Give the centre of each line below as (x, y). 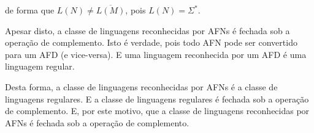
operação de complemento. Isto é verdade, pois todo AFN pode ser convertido (151, 42)
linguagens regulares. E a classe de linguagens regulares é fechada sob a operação (157, 99)
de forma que (30, 10)
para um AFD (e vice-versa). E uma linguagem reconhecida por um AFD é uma (156, 54)
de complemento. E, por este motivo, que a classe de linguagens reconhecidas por (157, 111)
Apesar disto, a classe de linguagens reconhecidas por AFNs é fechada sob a (147, 30)
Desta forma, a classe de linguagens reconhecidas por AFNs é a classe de (141, 86)
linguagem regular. (40, 66)
